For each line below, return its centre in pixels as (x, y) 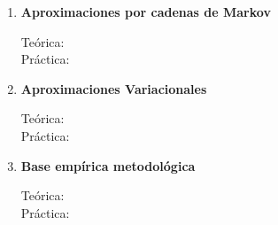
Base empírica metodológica (108, 165)
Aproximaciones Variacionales (114, 88)
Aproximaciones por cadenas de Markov (146, 12)
